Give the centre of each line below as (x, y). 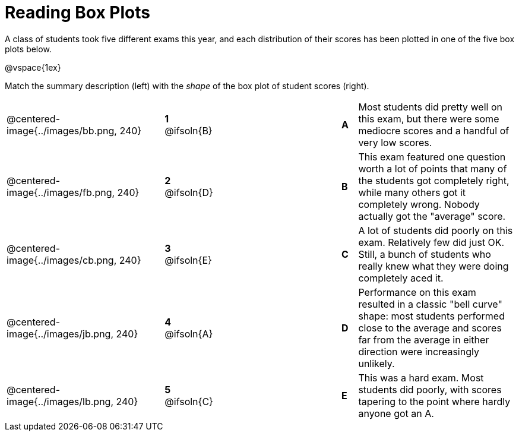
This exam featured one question (432, 157)
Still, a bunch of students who (425, 254)
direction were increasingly (419, 351)
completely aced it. (401, 278)
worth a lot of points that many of (433, 168)
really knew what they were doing (433, 266)
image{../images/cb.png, (62, 260)
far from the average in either (424, 339)
